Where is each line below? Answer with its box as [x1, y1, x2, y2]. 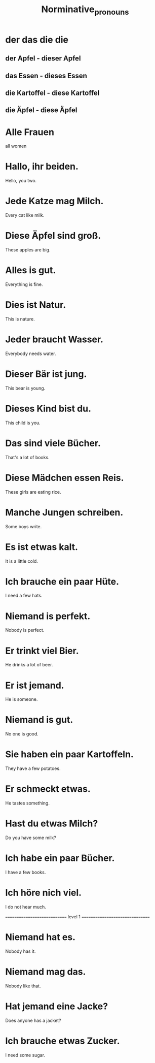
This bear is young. [5, 385, 46, 391]
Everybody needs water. [5, 350, 56, 357]
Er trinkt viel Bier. [5, 645, 80, 656]
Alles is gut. [5, 265, 56, 276]
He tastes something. [5, 800, 50, 806]
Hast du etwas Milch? [5, 818, 98, 829]
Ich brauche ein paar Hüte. [5, 575, 120, 587]
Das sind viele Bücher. [5, 437, 101, 449]
